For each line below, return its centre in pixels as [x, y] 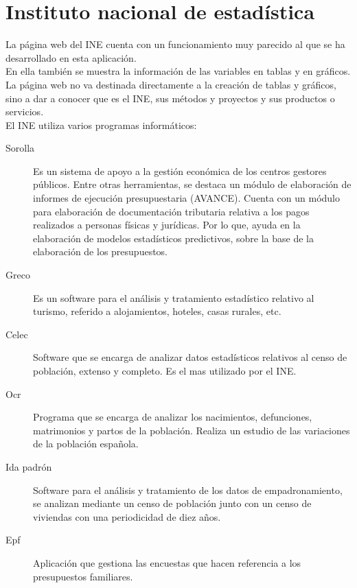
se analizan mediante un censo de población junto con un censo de [172, 503]
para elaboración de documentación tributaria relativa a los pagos [171, 211]
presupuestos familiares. [83, 576]
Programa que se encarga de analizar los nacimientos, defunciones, [173, 417]
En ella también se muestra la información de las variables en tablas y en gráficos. [178, 71]
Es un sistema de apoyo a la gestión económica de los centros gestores [180, 170]
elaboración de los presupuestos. [100, 251]
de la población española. [86, 444]
